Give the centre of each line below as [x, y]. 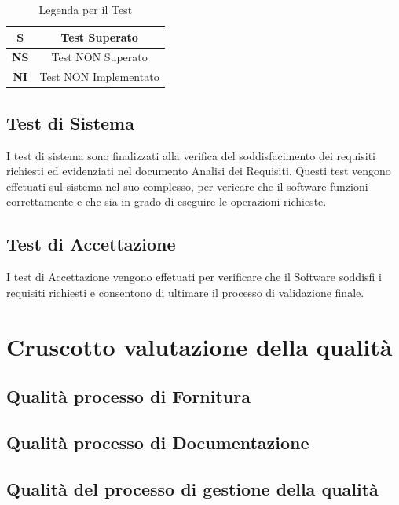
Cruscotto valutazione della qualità [199, 346]
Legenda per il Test [86, 9]
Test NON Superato [99, 57]
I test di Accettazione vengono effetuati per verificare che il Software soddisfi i [194, 277]
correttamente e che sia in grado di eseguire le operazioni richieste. [167, 201]
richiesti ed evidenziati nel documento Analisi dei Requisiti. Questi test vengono [199, 171]
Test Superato [99, 37]
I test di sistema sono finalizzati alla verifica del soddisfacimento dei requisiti [191, 155]
